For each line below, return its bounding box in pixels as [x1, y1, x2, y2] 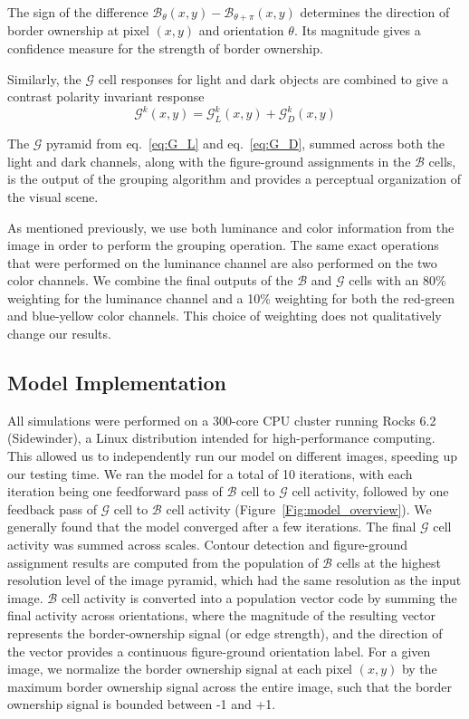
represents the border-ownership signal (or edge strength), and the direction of [7, 623, 443, 642]
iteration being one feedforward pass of [7, 482, 223, 501]
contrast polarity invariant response [7, 87, 205, 106]
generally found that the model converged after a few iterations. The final [7, 517, 416, 536]
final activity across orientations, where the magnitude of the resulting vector [7, 606, 436, 625]
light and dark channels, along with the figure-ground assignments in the [7, 151, 411, 170]
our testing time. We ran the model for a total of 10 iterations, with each [7, 464, 413, 483]
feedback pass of [7, 499, 97, 518]
